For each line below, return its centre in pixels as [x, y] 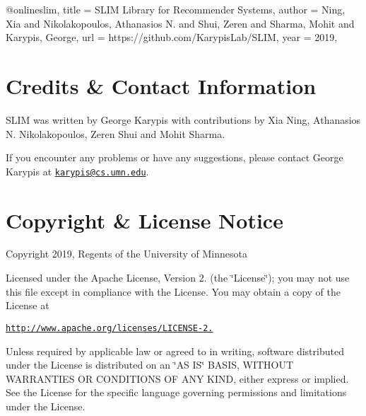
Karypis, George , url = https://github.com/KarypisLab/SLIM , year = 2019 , [172, 37]
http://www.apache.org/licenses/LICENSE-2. [110, 328]
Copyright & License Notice [144, 220]
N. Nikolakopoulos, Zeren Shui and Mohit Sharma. [116, 133]
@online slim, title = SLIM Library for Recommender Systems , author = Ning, [176, 9]
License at [28, 305]
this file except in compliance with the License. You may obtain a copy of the [173, 291]
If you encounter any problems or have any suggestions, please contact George [175, 157]
